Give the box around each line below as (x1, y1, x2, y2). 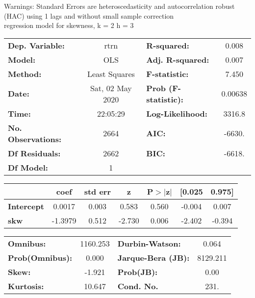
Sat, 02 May (90, 82, 132, 94)
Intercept (8, 200, 44, 212)
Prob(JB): (117, 266, 158, 277)
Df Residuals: (8, 147, 61, 159)
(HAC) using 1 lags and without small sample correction (4, 10, 174, 21)
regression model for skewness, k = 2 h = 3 (4, 20, 134, 30)
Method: (8, 68, 42, 79)
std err (84, 185, 111, 197)
